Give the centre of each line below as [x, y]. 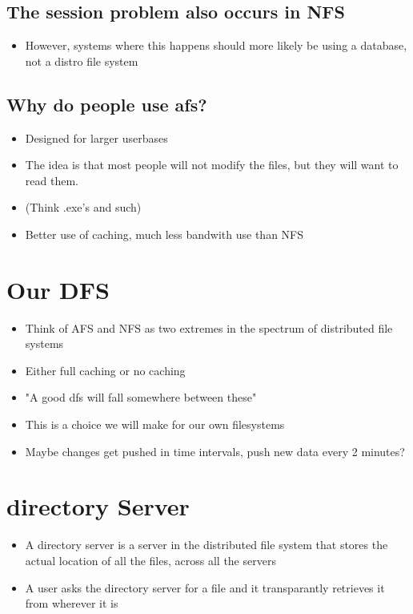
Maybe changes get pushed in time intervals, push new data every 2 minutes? [215, 451]
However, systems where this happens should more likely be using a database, [216, 45]
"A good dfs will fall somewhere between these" [141, 397]
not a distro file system [82, 61]
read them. [52, 180]
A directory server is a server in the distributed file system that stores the [206, 545]
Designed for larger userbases [96, 137]
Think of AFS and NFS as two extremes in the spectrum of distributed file [209, 327]
